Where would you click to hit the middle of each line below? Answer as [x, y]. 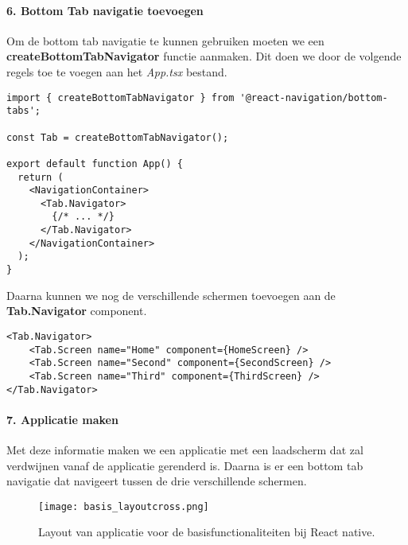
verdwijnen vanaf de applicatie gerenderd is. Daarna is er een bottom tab [185, 465]
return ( [41, 177]
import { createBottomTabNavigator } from [120, 97]
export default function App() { [95, 163]
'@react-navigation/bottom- [314, 97]
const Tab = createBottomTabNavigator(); [118, 137]
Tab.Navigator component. [77, 311]
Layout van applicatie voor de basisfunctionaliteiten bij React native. [207, 532]
